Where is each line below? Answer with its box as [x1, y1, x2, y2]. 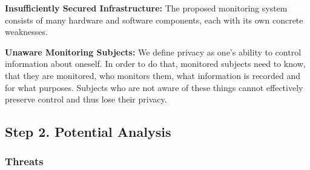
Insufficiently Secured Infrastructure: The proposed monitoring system [5, 2, 288, 14]
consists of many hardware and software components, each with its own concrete [5, 13, 303, 26]
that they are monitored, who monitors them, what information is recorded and [5, 69, 301, 81]
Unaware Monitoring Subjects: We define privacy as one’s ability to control [5, 45, 302, 58]
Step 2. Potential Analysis [5, 122, 171, 141]
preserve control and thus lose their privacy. [5, 93, 167, 105]
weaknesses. [5, 25, 48, 38]
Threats [5, 154, 44, 169]
